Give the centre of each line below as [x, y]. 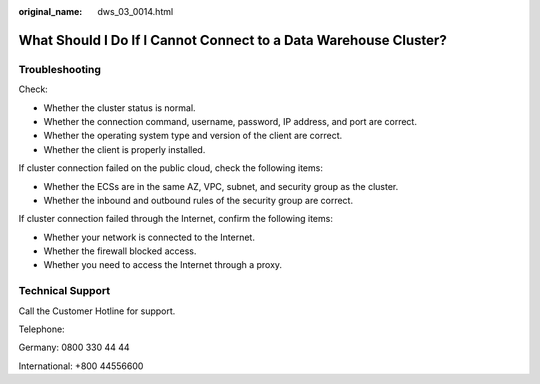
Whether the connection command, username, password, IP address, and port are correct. [230, 121]
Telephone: [41, 329]
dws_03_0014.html [135, 11]
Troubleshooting [60, 69]
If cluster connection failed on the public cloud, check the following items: [171, 168]
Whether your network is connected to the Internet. [149, 237]
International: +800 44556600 [81, 366]
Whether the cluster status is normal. [119, 107]
